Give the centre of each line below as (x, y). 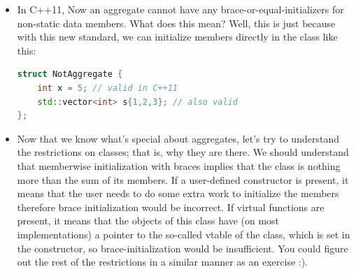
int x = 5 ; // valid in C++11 (107, 88)
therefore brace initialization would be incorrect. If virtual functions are (171, 207)
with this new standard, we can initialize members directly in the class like (177, 37)
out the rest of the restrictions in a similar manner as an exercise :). (163, 262)
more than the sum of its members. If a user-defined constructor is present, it (183, 179)
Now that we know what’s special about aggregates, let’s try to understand (178, 138)
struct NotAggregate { (70, 74)
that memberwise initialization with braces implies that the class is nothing (179, 165)
